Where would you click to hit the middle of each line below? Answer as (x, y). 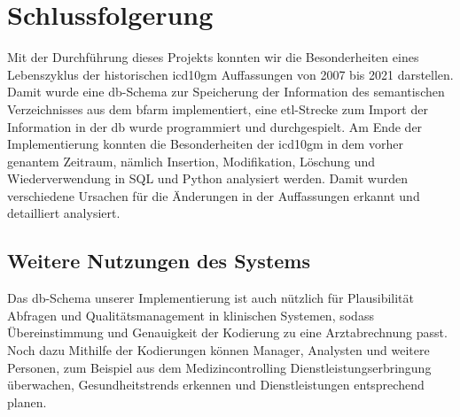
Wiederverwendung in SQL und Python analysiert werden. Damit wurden (208, 178)
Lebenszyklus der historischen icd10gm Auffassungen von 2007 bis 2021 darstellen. (230, 74)
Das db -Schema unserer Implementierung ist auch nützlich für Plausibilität (211, 298)
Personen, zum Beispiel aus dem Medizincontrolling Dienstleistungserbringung (219, 367)
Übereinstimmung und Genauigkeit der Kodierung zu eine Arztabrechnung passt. (227, 332)
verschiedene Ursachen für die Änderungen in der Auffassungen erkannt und (214, 195)
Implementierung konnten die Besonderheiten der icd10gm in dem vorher (205, 144)
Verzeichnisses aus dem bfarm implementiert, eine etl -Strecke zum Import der (218, 108)
